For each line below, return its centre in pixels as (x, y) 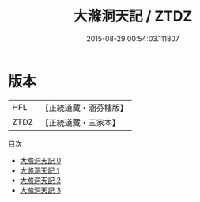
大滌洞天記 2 (40, 180)
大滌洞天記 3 (40, 190)
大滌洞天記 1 (40, 170)
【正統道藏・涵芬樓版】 (85, 108)
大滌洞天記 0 (40, 160)
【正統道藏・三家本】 (81, 122)
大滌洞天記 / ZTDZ (133, 16)
